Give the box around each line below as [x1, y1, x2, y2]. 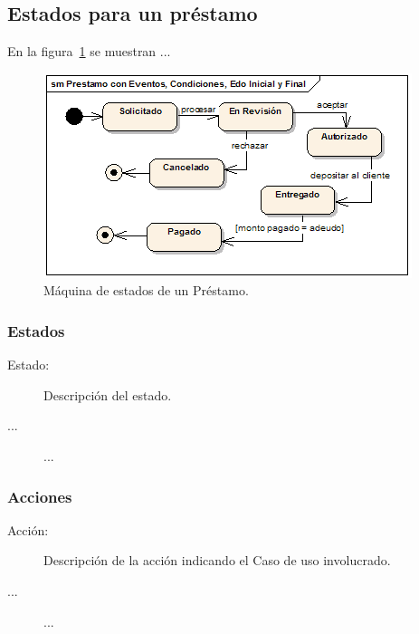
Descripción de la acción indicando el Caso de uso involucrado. [43, 551, 391, 570]
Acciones [7, 485, 72, 507]
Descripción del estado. [43, 385, 172, 404]
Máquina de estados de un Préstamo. [43, 281, 249, 300]
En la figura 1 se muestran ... [7, 42, 171, 61]
